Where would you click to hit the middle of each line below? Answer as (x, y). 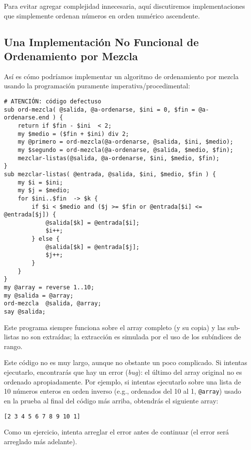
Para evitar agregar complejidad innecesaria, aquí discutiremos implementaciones (125, 6)
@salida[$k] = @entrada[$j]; (92, 247)
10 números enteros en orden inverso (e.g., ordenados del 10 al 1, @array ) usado (123, 391)
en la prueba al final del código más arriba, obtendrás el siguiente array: (111, 400)
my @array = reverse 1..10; (49, 288)
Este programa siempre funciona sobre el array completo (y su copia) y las (115, 327)
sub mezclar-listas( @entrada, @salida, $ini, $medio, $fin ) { (110, 174)
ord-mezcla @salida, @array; (53, 304)
